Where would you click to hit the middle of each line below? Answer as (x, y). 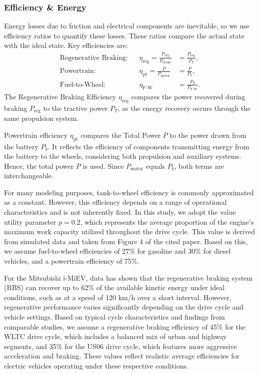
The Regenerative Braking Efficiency (60, 96)
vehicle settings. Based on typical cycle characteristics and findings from (114, 317)
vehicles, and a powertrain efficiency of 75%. (72, 261)
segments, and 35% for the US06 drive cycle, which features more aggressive (120, 346)
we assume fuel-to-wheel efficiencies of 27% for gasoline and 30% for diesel (117, 251)
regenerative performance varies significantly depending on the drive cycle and (124, 307)
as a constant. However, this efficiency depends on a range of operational (115, 202)
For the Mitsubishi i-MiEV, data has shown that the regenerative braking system (128, 277)
